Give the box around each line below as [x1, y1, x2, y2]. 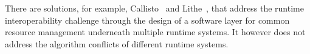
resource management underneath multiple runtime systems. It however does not [5, 25, 306, 38]
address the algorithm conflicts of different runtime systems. [5, 37, 229, 50]
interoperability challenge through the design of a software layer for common [5, 13, 290, 26]
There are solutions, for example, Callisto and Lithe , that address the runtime [5, 2, 304, 14]
